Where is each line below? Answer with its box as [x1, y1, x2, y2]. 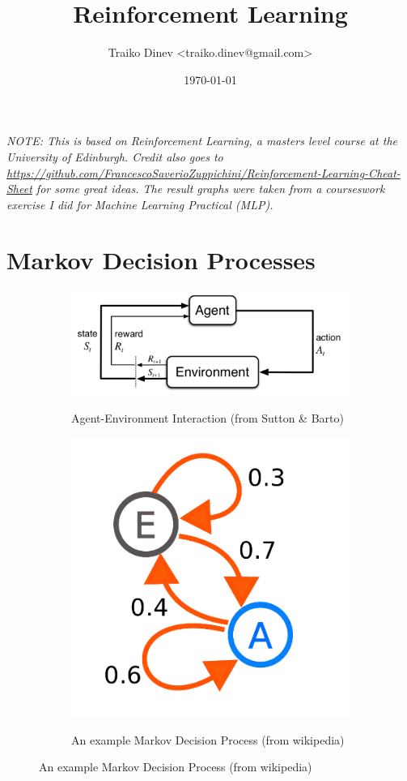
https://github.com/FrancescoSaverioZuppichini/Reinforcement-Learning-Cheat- [6, 164, 401, 181]
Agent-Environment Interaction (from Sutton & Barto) [71, 410, 344, 427]
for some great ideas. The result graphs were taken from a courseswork [36, 180, 385, 197]
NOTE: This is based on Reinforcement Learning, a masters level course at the [6, 132, 397, 149]
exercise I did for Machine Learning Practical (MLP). [6, 195, 273, 212]
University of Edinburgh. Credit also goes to [6, 148, 223, 165]
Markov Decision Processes [6, 243, 316, 277]
